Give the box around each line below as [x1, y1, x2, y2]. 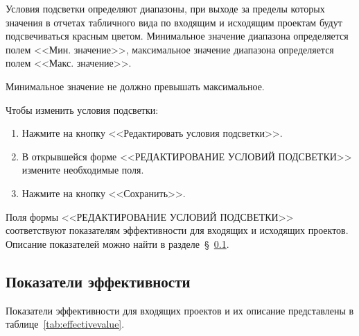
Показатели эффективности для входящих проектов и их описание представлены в [6, 303, 354, 317]
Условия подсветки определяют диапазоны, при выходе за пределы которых [6, 1, 325, 15]
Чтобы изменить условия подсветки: [6, 102, 159, 117]
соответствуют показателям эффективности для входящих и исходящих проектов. [6, 223, 349, 237]
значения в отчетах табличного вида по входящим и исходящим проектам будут [6, 15, 342, 29]
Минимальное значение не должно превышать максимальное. [6, 78, 265, 93]
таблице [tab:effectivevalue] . [6, 317, 125, 331]
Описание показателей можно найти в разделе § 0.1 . [6, 236, 229, 251]
